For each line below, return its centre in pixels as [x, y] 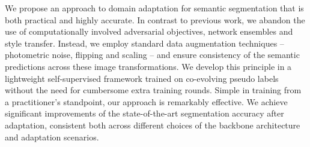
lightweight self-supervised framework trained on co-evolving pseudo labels [142, 78]
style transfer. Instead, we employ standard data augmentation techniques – [144, 43]
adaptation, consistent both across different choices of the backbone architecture [153, 125]
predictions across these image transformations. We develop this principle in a [148, 66]
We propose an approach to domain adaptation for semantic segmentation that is [154, 8]
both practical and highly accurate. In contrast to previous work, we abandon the [155, 19]
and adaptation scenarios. [52, 137]
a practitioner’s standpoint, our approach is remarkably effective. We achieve [146, 101]
